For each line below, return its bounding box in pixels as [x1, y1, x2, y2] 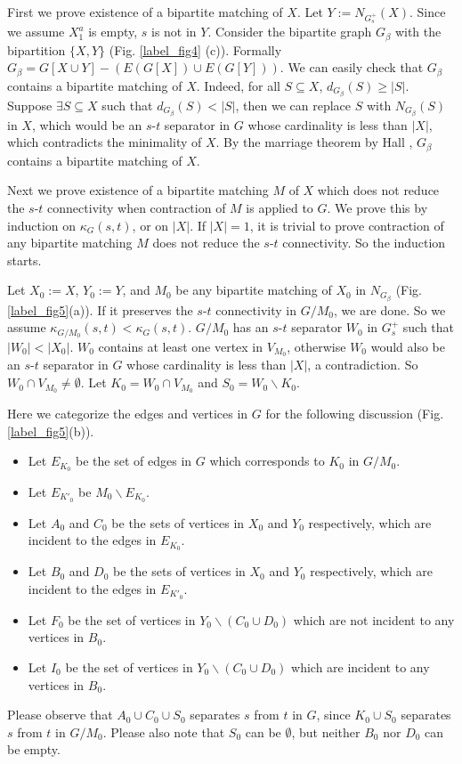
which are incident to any [291, 657, 430, 676]
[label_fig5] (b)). [7, 421, 94, 440]
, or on [132, 215, 169, 234]
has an [232, 318, 269, 337]
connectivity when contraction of [47, 199, 226, 217]
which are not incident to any [293, 610, 455, 629]
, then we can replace [235, 95, 352, 114]
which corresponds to [209, 451, 325, 470]
